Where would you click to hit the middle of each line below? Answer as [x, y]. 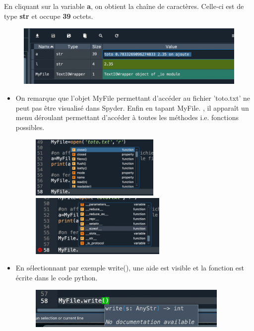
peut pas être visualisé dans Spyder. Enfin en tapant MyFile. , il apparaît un [132, 107]
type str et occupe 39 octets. [49, 16]
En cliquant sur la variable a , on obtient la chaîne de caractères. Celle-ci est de [124, 6]
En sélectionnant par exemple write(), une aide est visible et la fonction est [130, 268]
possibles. [30, 127]
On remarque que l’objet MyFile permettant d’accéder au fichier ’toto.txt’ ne [133, 98]
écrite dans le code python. [57, 278]
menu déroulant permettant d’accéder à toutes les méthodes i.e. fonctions [127, 117]
